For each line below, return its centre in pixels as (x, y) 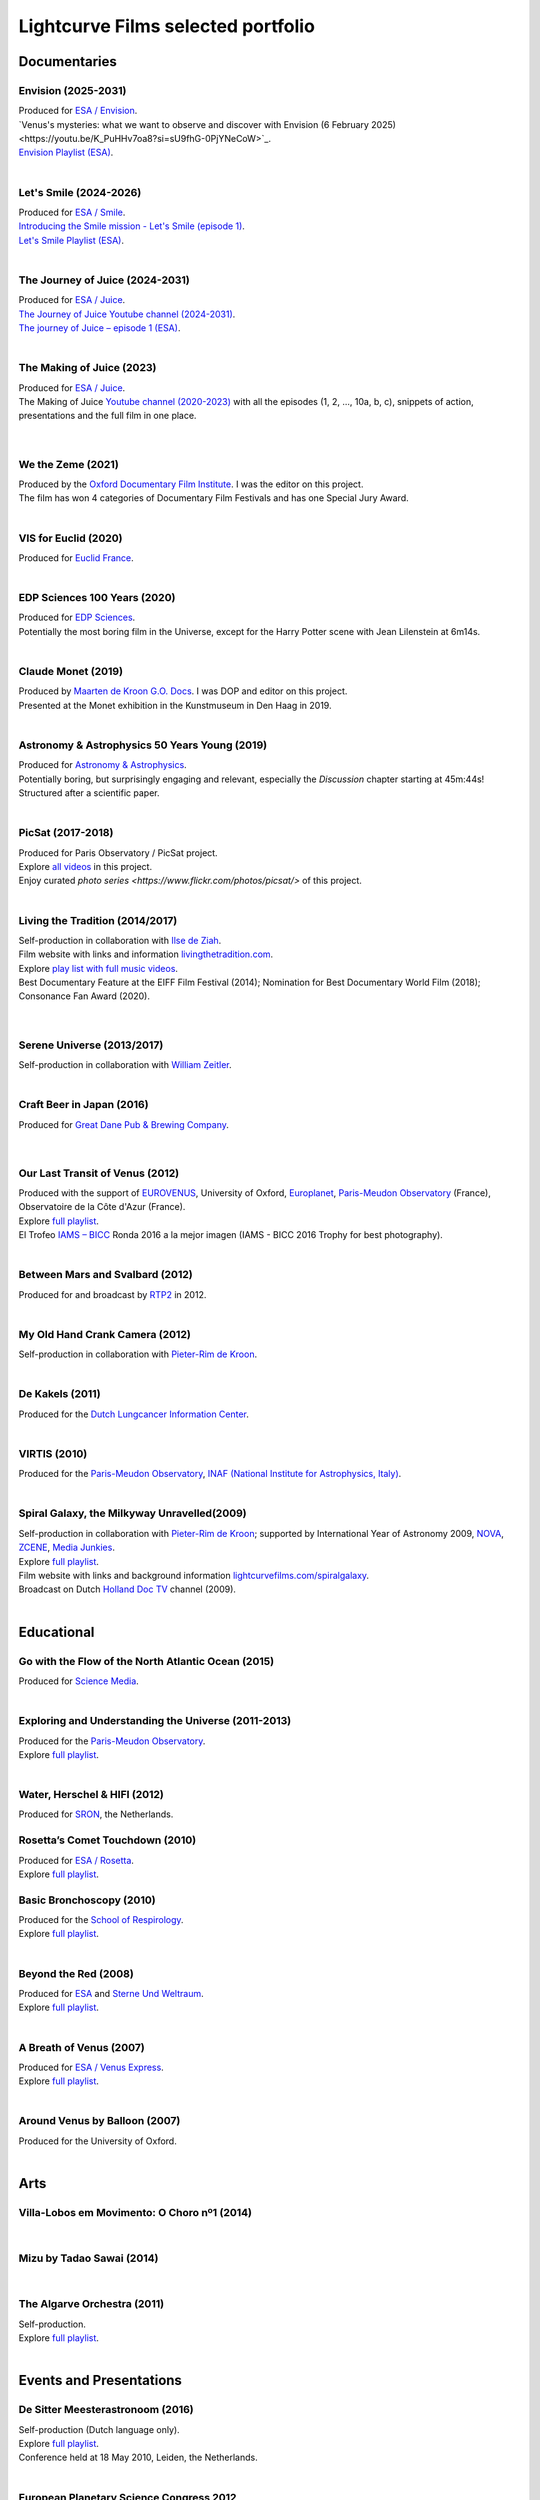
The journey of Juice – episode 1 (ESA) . (99, 328)
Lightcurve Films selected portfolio (166, 26)
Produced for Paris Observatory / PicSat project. (118, 852)
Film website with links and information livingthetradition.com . (146, 954)
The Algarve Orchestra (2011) (91, 2304)
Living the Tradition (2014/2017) (98, 920)
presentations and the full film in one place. (107, 416)
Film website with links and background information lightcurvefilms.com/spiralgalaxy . (194, 1576)
